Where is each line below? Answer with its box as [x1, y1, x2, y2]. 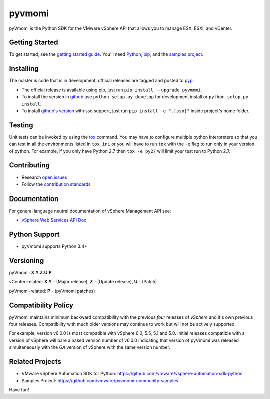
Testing [9, 121, 33, 129]
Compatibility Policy [9, 301, 73, 309]
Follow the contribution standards [21, 181, 91, 187]
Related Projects [9, 357, 62, 366]
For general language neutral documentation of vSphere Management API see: [9, 208, 171, 214]
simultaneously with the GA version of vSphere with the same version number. [9, 344, 171, 350]
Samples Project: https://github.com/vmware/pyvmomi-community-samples [21, 377, 178, 383]
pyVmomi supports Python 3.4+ [21, 243, 87, 249]
